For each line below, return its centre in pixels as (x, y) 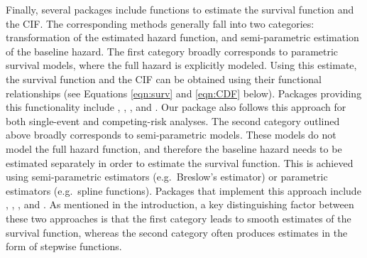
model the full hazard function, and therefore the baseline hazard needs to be (174, 148)
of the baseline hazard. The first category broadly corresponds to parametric (172, 51)
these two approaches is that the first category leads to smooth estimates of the (179, 218)
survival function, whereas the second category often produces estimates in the (177, 232)
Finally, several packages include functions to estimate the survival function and (180, 9)
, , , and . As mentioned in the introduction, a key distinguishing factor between (180, 204)
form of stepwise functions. (64, 246)
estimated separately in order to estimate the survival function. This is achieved (180, 162)
